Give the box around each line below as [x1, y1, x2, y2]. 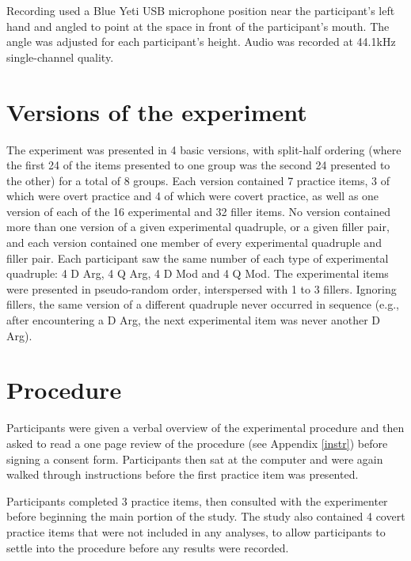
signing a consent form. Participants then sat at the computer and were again [6, 450, 383, 467]
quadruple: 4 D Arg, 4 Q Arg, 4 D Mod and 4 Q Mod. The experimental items [6, 265, 389, 282]
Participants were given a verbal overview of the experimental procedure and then [6, 419, 405, 436]
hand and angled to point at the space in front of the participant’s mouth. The [6, 17, 390, 34]
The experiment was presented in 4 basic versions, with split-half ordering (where [6, 141, 401, 157]
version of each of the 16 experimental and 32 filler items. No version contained [6, 203, 390, 219]
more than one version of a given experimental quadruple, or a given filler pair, [6, 218, 390, 235]
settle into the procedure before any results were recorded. [6, 539, 289, 555]
